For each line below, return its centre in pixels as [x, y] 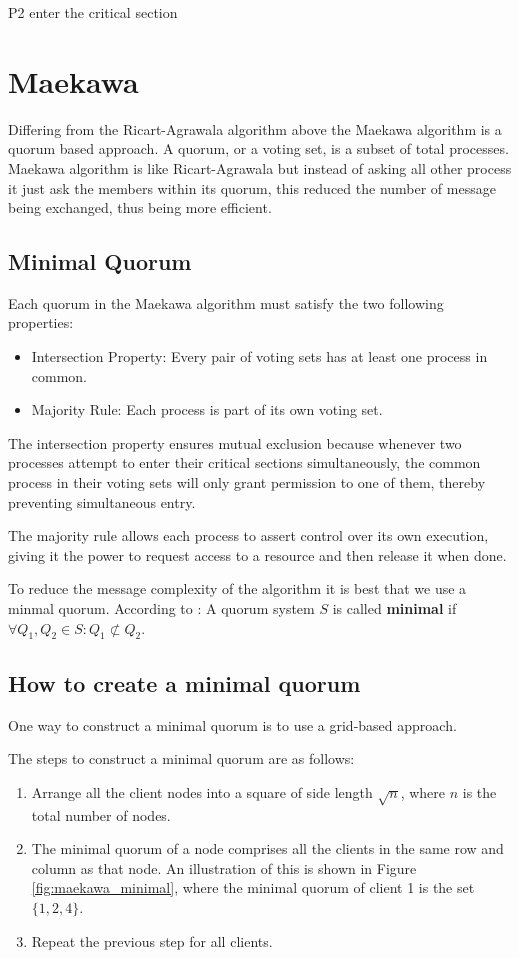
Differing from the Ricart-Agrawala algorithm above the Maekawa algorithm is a [255, 128]
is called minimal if [394, 608]
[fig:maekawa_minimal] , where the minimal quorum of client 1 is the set [253, 887]
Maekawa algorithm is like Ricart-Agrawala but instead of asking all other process [260, 167]
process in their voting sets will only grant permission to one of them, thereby [247, 482]
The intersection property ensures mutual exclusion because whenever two [235, 442]
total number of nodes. [101, 814]
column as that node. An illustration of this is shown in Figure [224, 867]
